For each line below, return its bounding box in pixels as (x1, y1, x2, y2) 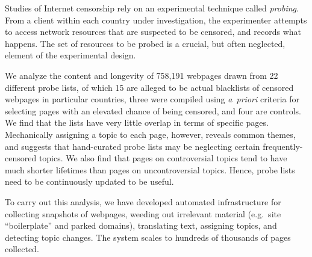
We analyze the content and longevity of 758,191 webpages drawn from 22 (5, 69, 278, 81)
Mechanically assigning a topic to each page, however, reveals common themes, (5, 128, 296, 140)
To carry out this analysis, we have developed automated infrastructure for (5, 195, 281, 208)
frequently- (263, 140, 303, 152)
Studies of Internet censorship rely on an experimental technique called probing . (5, 2, 299, 14)
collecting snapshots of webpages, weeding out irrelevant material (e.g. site (5, 207, 281, 220)
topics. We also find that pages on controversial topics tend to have (39, 152, 287, 164)
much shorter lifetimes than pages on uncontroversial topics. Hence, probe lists (5, 163, 295, 176)
